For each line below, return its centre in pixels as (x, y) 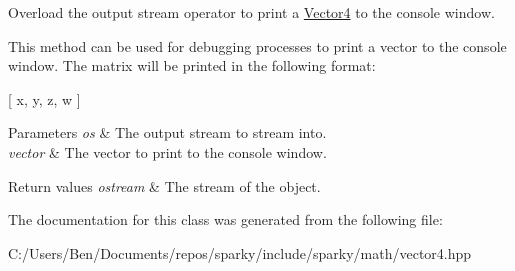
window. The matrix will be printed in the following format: (192, 65)
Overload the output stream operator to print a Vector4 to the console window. (251, 12)
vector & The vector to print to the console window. (167, 151)
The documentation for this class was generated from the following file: (225, 219)
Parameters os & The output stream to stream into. (167, 132)
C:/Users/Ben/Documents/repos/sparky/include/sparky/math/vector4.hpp (240, 252)
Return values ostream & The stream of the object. (164, 185)
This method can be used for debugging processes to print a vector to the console (257, 45)
